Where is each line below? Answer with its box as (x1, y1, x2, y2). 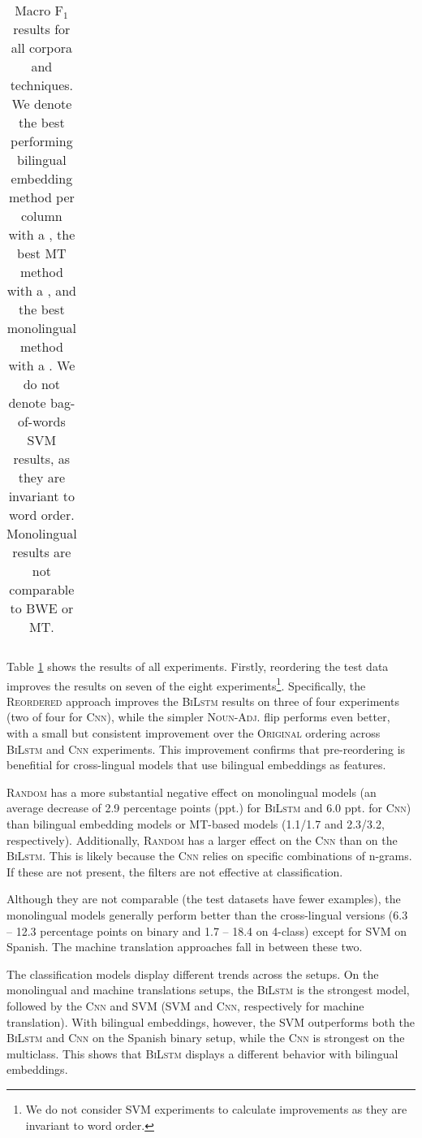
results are (12, 543, 71, 561)
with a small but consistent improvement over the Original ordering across (6, 725, 381, 742)
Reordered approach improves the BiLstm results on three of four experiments (6, 692, 399, 709)
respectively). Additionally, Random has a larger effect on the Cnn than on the (6, 831, 398, 848)
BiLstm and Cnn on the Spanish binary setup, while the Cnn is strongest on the (6, 1029, 405, 1046)
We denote (11, 94, 72, 113)
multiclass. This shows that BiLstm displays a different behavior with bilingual (6, 1045, 398, 1062)
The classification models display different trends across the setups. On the (6, 965, 379, 982)
